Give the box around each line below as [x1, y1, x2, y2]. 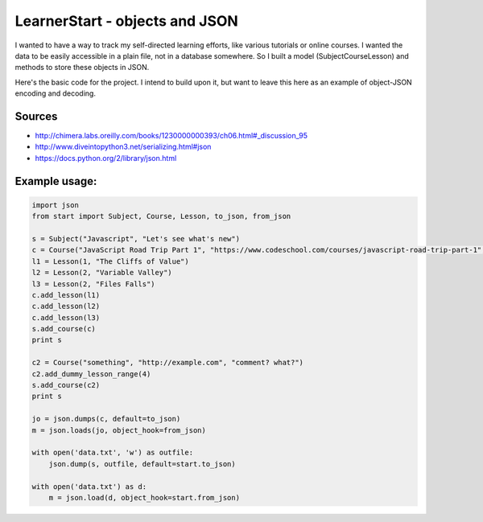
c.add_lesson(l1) [31, 290, 101, 299]
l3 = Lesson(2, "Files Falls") [31, 279, 156, 289]
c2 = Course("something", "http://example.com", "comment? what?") [31, 358, 304, 368]
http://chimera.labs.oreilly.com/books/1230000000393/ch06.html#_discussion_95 [35, 131, 308, 141]
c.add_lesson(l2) [31, 302, 101, 311]
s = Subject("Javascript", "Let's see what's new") [31, 234, 241, 243]
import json [31, 200, 80, 209]
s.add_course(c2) [31, 380, 101, 390]
